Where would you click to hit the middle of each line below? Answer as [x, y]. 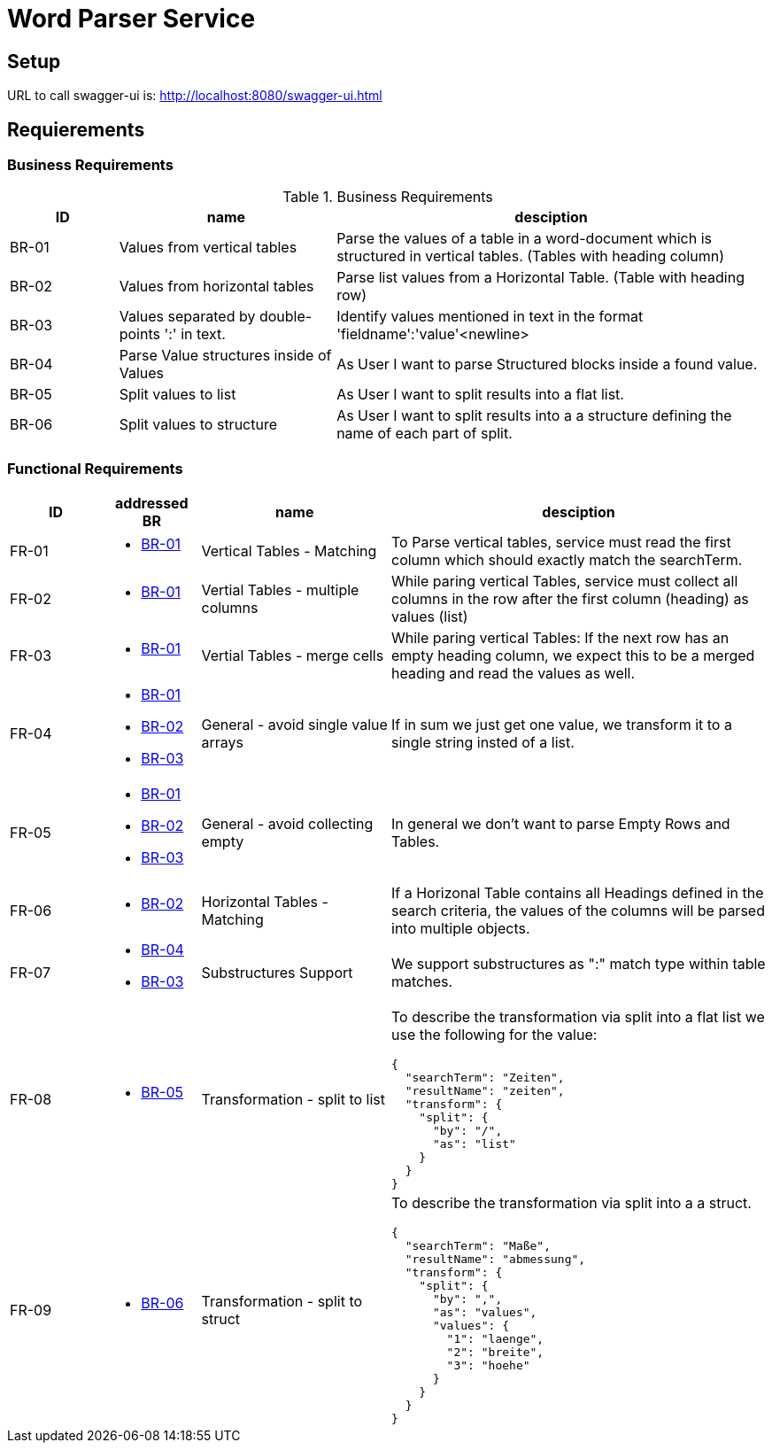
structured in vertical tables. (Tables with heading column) [531, 256]
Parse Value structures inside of [225, 356]
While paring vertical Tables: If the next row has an [560, 638]
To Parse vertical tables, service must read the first [561, 543]
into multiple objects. [461, 929]
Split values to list [178, 395]
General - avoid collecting [287, 824]
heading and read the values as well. [513, 674]
